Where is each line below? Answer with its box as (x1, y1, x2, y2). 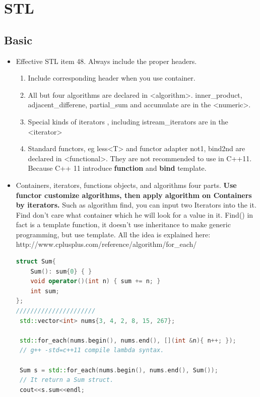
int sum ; (30, 287, 59, 295)
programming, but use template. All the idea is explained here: (16, 229, 211, 239)
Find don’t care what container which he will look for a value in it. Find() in (16, 209, 253, 220)
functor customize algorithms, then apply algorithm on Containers (16, 189, 252, 200)
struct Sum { (16, 258, 56, 266)
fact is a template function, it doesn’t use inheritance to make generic (16, 219, 231, 230)
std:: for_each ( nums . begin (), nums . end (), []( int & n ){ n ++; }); (19, 337, 236, 344)
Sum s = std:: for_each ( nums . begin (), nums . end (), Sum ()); (19, 366, 218, 374)
